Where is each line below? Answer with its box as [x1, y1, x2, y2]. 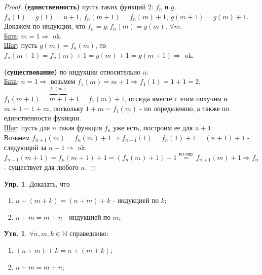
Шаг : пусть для [4, 122, 50, 132]
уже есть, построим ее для [113, 122, 193, 132]
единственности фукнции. [4, 113, 81, 123]
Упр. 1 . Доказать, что [4, 178, 70, 189]
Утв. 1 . [4, 228, 27, 238]
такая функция [58, 122, 102, 132]
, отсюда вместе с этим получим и [124, 93, 228, 104]
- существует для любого [4, 162, 79, 172]
